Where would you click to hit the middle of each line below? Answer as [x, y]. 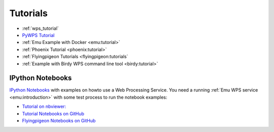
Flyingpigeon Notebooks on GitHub [59, 120]
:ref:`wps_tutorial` [41, 28]
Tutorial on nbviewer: [44, 107]
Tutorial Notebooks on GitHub [53, 113]
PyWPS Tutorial [38, 35]
